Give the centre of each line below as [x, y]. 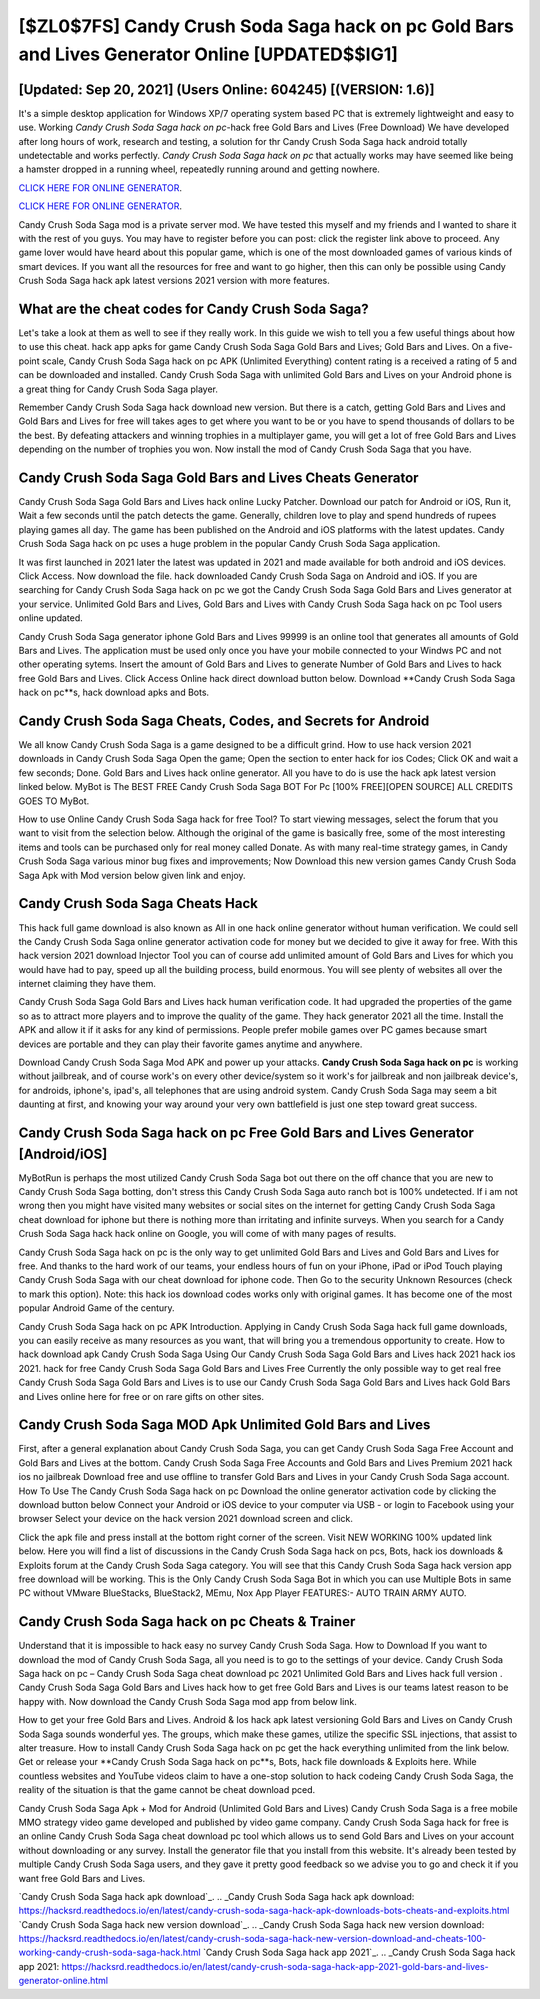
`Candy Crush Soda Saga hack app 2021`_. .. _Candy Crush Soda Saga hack [359, 1952]
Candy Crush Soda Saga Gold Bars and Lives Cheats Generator [218, 478]
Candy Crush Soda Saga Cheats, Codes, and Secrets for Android [224, 720]
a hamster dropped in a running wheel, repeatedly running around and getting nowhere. [199, 169]
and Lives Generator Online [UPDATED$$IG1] [208, 54]
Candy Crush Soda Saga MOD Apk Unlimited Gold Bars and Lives [224, 1425]
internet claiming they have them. [87, 984]
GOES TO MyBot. [54, 801]
